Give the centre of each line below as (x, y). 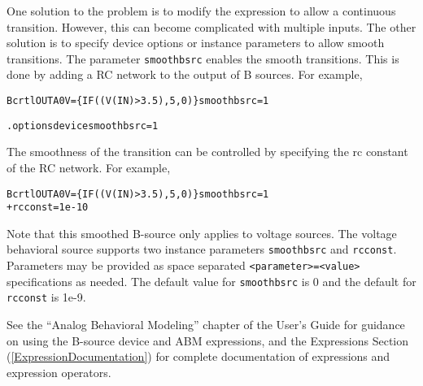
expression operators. (59, 372)
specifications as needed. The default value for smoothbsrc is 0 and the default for (211, 281)
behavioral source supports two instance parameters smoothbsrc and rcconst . (202, 249)
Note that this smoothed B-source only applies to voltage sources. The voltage (202, 233)
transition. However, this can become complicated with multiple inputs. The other (211, 26)
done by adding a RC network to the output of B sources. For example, (185, 74)
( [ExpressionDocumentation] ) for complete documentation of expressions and (198, 356)
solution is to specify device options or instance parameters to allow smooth (196, 43)
